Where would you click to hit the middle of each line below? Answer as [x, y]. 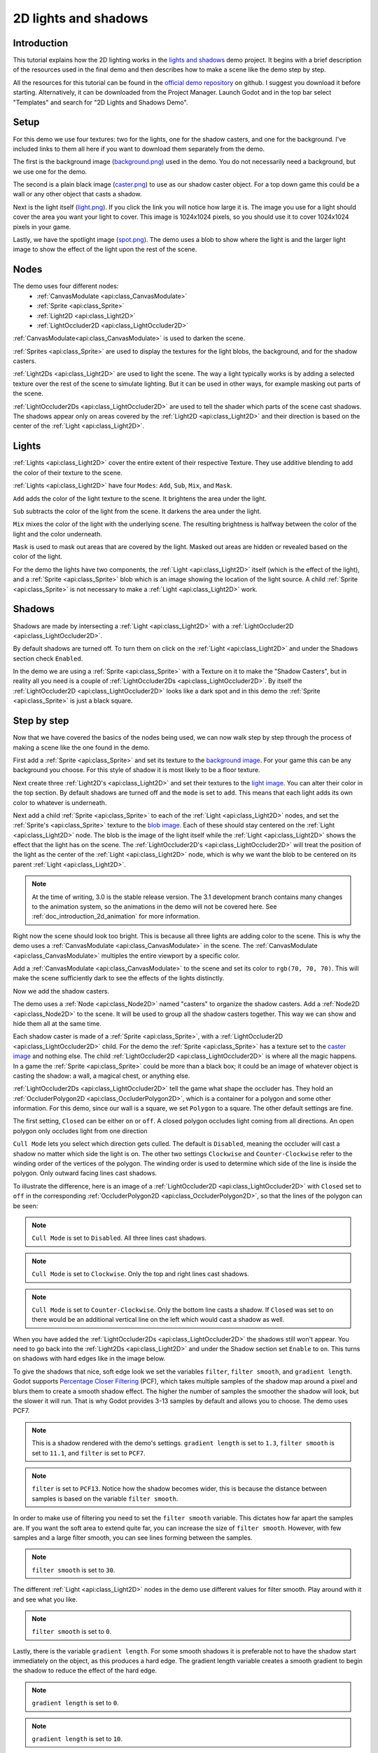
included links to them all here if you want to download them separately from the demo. [139, 149]
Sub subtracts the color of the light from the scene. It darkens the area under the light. [137, 511]
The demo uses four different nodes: [66, 286]
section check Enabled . [48, 658]
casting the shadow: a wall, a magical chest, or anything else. [101, 1076]
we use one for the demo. [50, 171]
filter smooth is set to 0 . [72, 1632]
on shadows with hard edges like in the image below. [89, 1359]
